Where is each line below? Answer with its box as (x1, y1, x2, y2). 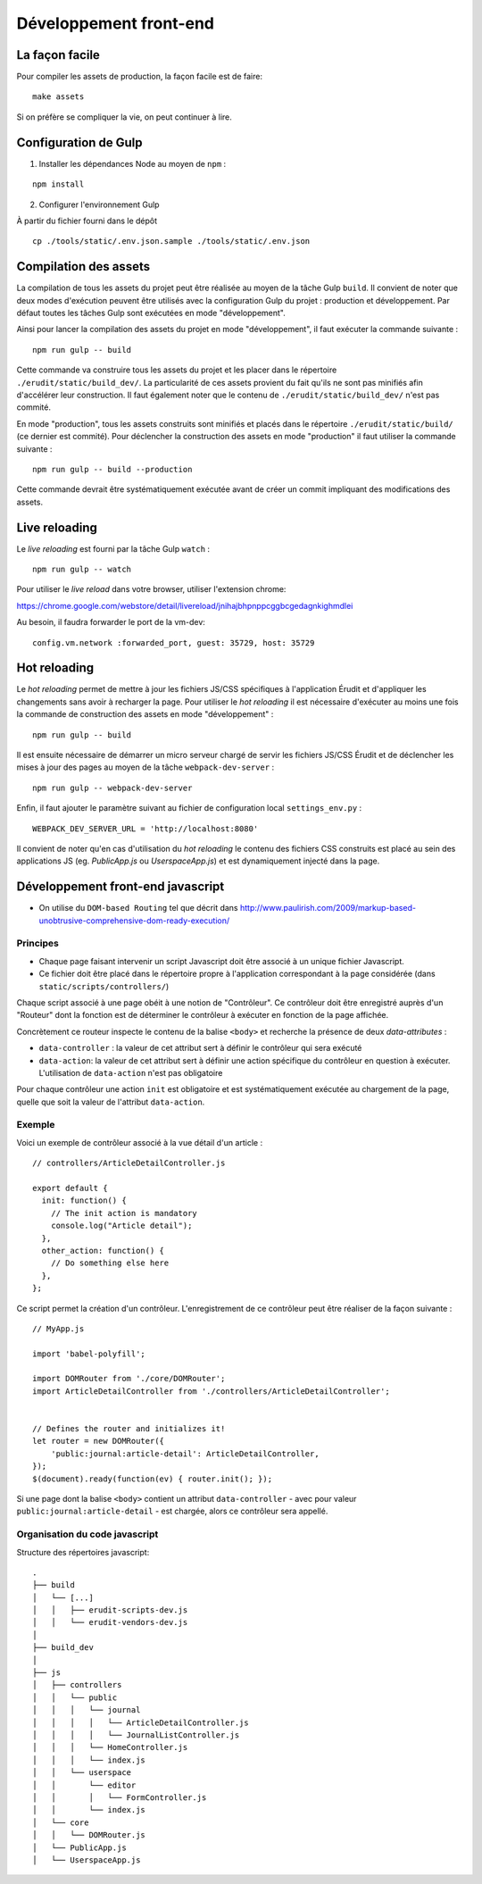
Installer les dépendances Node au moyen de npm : (38, 158, 227, 169)
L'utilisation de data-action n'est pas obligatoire (38, 1067, 223, 1078)
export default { (32, 1183, 108, 1194)
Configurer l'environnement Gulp (38, 199, 160, 210)
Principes (16, 938, 60, 950)
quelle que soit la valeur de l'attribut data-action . (16, 1096, 205, 1107)
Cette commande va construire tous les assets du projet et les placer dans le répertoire (16, 364, 337, 375)
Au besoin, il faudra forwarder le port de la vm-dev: (16, 617, 205, 628)
